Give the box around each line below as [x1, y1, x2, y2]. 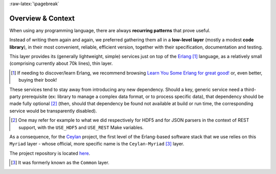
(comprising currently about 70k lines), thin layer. [9, 60, 113, 66]
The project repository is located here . [9, 150, 90, 156]
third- [244, 86, 257, 92]
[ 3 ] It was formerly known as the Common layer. [11, 160, 109, 166]
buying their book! [18, 77, 57, 83]
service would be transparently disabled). [9, 108, 97, 114]
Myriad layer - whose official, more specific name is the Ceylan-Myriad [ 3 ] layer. [9, 141, 185, 147]
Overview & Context [9, 14, 75, 22]
